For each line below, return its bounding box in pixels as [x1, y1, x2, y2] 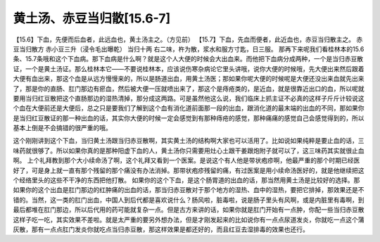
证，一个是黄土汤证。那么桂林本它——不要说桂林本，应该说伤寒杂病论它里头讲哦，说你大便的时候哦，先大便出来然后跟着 [13, 64, 365, 73]
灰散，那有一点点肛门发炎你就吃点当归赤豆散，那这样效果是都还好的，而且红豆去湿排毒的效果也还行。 [13, 225, 309, 234]
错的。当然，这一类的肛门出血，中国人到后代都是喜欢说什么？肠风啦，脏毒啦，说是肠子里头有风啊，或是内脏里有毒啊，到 [13, 196, 365, 204]
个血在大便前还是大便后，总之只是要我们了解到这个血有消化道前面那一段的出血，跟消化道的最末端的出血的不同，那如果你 [13, 104, 365, 113]
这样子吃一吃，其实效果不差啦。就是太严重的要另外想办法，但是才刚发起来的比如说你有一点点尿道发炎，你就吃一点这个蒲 [13, 215, 365, 224]
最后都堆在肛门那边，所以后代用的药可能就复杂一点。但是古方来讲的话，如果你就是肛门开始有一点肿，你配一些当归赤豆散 [13, 205, 365, 214]
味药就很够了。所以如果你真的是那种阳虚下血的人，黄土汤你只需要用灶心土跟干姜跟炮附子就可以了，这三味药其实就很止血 [13, 146, 365, 155]
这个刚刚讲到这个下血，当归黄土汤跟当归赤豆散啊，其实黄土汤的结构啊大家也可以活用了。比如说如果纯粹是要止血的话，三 [13, 136, 365, 145]
